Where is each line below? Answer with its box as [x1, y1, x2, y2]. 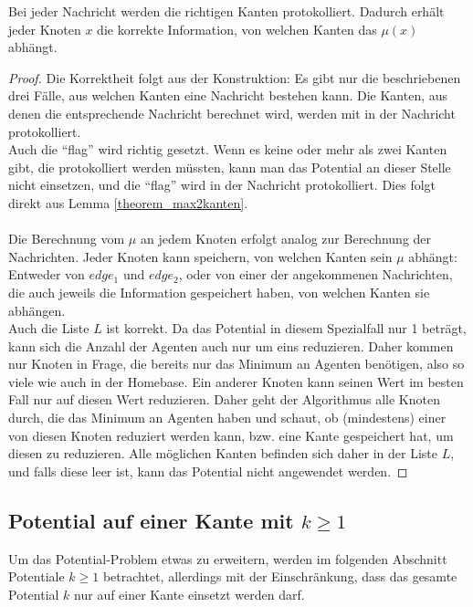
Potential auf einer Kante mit [8, 506, 294, 534]
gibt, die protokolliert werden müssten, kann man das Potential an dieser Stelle [8, 157, 451, 176]
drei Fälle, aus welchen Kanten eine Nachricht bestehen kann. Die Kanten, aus [8, 86, 448, 105]
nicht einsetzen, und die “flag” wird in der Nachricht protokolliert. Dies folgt [8, 175, 436, 194]
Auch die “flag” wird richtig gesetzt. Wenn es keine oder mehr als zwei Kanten [8, 140, 447, 159]
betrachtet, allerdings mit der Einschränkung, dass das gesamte [102, 567, 457, 586]
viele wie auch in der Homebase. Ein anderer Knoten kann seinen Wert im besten [8, 372, 464, 391]
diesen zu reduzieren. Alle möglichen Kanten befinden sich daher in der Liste [8, 444, 437, 463]
